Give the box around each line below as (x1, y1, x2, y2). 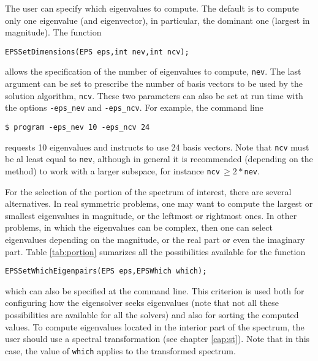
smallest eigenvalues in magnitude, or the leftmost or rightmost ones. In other (5, 209, 297, 221)
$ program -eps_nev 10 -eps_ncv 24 (5, 123, 150, 132)
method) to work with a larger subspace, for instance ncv (5, 164, 220, 177)
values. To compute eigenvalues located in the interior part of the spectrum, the (5, 320, 305, 333)
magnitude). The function (5, 26, 102, 39)
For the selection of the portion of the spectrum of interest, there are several (5, 185, 292, 198)
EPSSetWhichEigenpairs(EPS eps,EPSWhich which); (5, 267, 207, 276)
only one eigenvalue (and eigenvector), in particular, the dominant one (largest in (5, 13, 310, 26)
